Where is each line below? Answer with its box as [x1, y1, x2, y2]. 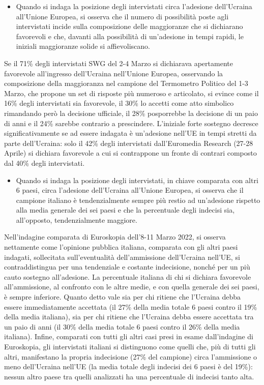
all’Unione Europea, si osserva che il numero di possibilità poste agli [16, 11, 229, 21]
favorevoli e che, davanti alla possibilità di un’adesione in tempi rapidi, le [16, 31, 244, 41]
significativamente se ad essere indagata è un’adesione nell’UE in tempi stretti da [4, 128, 257, 138]
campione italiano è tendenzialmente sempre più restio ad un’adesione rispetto [16, 194, 260, 205]
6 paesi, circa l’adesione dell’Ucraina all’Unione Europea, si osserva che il [16, 185, 244, 195]
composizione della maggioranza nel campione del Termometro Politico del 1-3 [4, 78, 248, 88]
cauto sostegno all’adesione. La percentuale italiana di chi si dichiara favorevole [4, 271, 251, 282]
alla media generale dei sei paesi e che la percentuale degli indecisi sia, [16, 204, 235, 215]
